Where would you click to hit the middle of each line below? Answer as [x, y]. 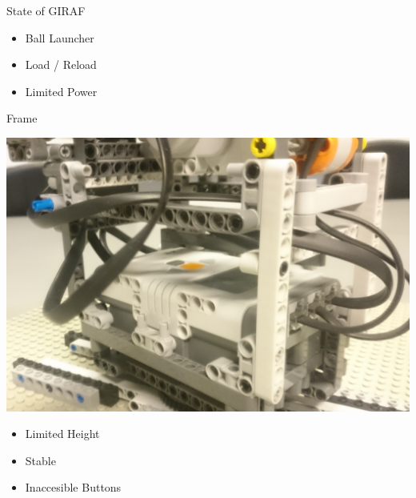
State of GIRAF [46, 10]
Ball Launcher [60, 37]
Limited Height [62, 434]
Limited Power [61, 91]
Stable [40, 460]
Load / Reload [61, 64]
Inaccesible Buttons [73, 487]
